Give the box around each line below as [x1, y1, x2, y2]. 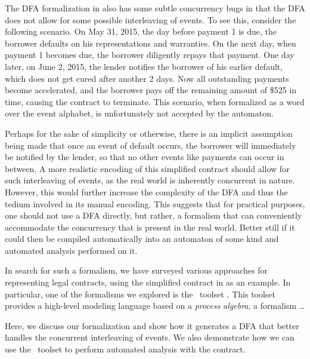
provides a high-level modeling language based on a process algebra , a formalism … [5, 299, 305, 312]
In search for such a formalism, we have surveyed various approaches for [5, 264, 268, 277]
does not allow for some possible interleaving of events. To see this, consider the [5, 13, 296, 26]
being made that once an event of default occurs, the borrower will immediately [5, 139, 296, 151]
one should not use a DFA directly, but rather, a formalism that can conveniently [5, 209, 302, 222]
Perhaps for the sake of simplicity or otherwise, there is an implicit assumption [5, 127, 293, 139]
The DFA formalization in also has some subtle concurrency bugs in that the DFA [5, 2, 305, 14]
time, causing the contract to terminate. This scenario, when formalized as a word [5, 95, 305, 108]
